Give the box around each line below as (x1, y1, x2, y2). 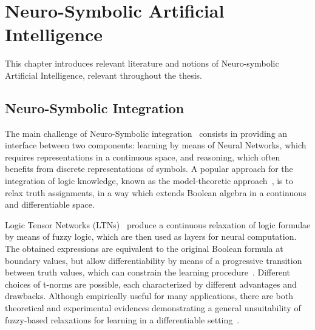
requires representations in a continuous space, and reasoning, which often (5, 150, 280, 163)
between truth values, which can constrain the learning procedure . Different (5, 266, 290, 279)
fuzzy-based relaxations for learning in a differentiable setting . (5, 313, 240, 326)
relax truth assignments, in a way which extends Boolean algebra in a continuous (5, 186, 307, 199)
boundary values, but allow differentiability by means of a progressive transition (5, 254, 302, 266)
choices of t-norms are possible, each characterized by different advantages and (5, 277, 297, 290)
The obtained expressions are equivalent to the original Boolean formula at (5, 242, 283, 255)
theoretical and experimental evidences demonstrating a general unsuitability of (5, 302, 301, 314)
